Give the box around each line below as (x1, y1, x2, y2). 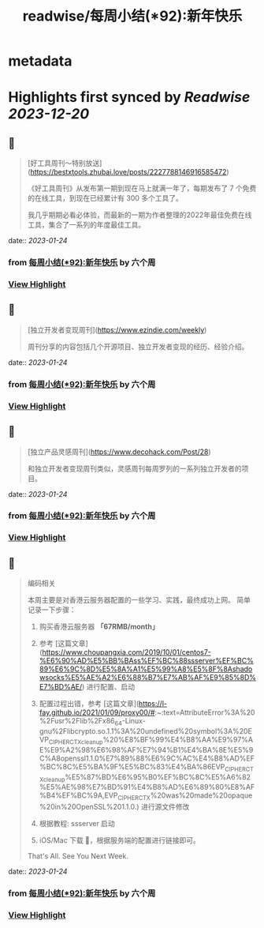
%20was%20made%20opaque (150, 791, 253, 800)
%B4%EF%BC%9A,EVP (39, 791, 118, 800)
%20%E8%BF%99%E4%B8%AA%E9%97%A (102, 735, 254, 744)
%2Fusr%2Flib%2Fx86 (39, 716, 116, 726)
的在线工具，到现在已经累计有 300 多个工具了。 (27, 193, 183, 203)
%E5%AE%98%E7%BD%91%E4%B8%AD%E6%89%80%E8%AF (39, 783, 255, 792)
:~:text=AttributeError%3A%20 (154, 708, 255, 717)
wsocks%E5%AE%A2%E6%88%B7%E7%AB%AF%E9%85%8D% (39, 673, 257, 682)
